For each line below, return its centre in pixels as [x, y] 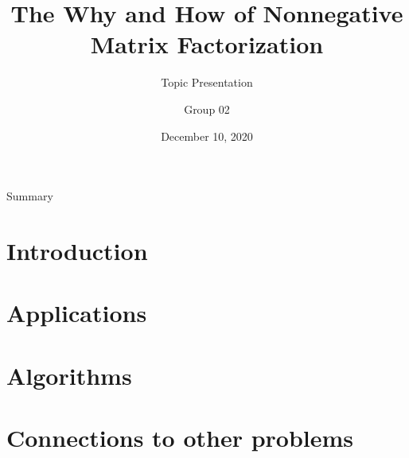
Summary [30, 196]
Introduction [77, 250]
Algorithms [69, 375]
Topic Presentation [207, 82]
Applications [77, 313]
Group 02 [207, 109]
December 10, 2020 [207, 136]
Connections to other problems [180, 437]
